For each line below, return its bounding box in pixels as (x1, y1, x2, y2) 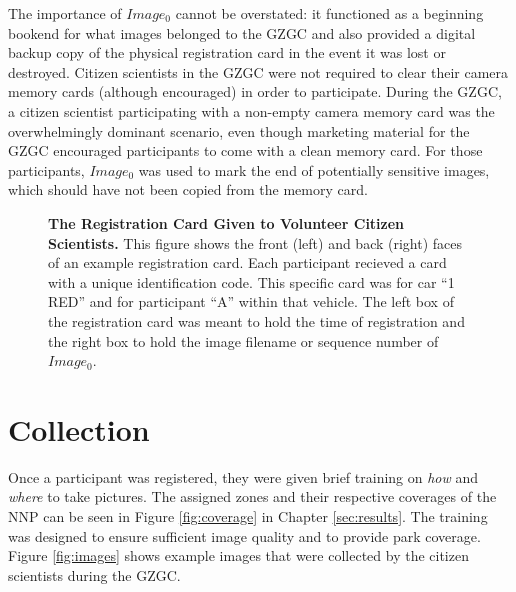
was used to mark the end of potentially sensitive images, (138, 159, 490, 180)
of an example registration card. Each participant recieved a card (48, 252, 447, 273)
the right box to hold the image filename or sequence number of (48, 330, 439, 351)
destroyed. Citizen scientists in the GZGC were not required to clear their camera (8, 61, 509, 82)
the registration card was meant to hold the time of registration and (48, 310, 465, 331)
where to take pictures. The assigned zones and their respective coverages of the (8, 486, 497, 507)
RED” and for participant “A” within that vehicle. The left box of (48, 291, 454, 312)
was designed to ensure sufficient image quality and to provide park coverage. (8, 525, 481, 546)
